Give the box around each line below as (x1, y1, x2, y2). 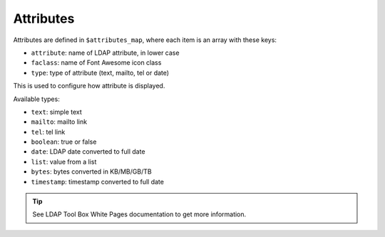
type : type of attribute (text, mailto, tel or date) (31, 68, 170, 77)
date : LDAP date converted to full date (31, 147, 145, 156)
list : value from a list (31, 157, 97, 166)
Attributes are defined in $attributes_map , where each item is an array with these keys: (13, 36, 277, 44)
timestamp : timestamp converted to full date (31, 177, 164, 186)
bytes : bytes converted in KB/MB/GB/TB (31, 167, 153, 176)
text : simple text (31, 107, 82, 116)
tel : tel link (31, 127, 66, 136)
